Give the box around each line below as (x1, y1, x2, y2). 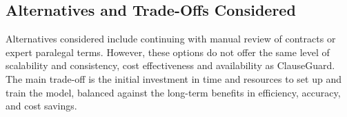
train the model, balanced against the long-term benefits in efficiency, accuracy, (6, 85, 341, 99)
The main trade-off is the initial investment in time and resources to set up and (6, 71, 341, 86)
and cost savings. (6, 99, 77, 113)
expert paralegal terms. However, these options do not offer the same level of (6, 44, 330, 59)
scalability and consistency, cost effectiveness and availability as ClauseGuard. (6, 58, 335, 73)
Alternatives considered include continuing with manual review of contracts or (6, 31, 336, 46)
